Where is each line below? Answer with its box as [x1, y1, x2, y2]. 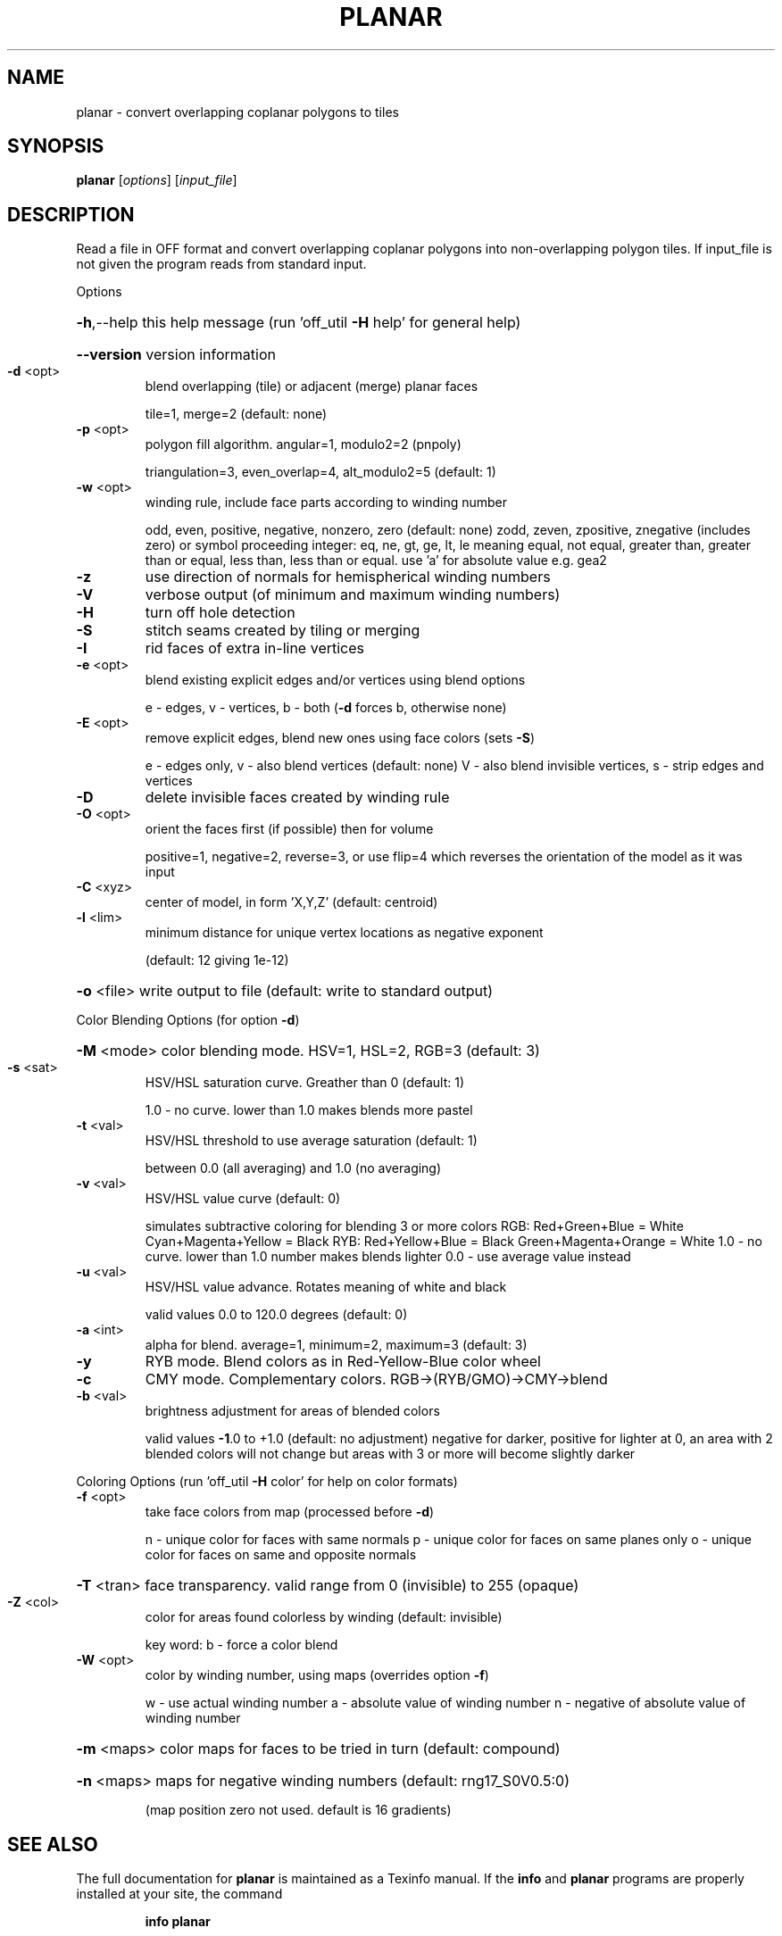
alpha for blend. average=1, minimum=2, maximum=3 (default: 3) [145, 1337, 528, 1353]
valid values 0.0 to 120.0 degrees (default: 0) [145, 1307, 408, 1323]
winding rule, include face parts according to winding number [145, 494, 508, 511]
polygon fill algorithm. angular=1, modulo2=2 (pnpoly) [145, 436, 462, 453]
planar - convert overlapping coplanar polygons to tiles [76, 104, 399, 120]
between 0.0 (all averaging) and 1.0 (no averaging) [145, 1160, 442, 1176]
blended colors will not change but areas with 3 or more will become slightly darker [145, 1446, 636, 1462]
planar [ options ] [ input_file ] [76, 172, 237, 188]
